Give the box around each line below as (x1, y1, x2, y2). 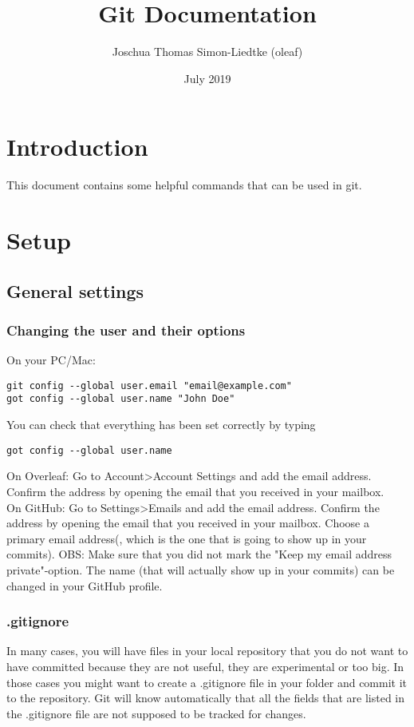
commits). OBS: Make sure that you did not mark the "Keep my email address (6, 546, 392, 562)
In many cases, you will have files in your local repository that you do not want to (6, 642, 408, 659)
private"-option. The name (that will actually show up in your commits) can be (6, 561, 395, 578)
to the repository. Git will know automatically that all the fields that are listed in (6, 689, 405, 706)
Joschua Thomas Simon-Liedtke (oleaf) (112, 43, 303, 60)
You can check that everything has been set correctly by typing (6, 416, 316, 433)
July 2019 (183, 70, 231, 86)
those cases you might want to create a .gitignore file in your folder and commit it (6, 673, 408, 690)
